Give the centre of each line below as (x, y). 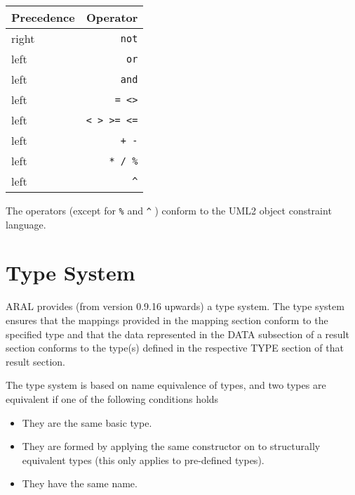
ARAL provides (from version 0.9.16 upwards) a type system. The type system (175, 306)
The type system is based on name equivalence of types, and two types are (166, 385)
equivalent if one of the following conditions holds (112, 398)
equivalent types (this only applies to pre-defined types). (143, 459)
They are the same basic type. (87, 422)
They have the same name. (80, 483)
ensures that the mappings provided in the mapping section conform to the (167, 320)
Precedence (43, 17)
